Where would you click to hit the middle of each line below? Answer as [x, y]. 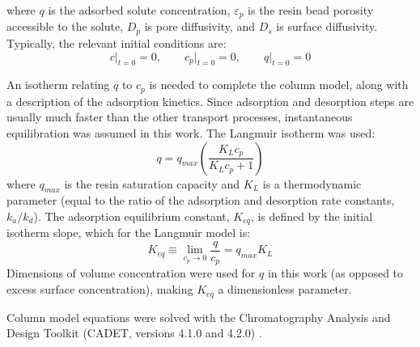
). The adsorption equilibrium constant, [132, 216]
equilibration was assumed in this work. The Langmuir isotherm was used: [191, 132]
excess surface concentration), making [100, 289]
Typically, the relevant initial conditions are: [117, 42]
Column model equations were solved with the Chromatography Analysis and [199, 317]
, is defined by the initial [312, 216]
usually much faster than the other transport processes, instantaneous [180, 117]
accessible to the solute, [65, 26]
